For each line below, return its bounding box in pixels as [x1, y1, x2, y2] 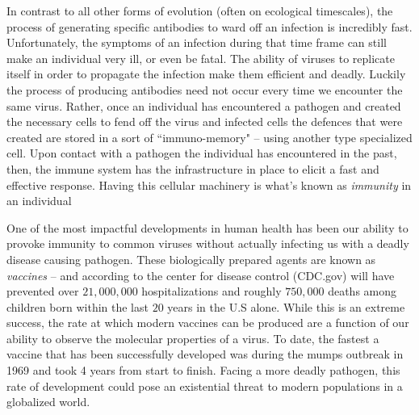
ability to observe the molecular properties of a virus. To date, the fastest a [6, 329, 379, 346]
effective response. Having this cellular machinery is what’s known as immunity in [6, 176, 412, 193]
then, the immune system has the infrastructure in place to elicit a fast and [6, 160, 379, 177]
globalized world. [6, 393, 90, 410]
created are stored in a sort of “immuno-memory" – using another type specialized [6, 128, 413, 145]
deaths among [328, 283, 397, 300]
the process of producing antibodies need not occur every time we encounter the [6, 81, 403, 98]
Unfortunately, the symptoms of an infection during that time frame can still [6, 34, 387, 51]
